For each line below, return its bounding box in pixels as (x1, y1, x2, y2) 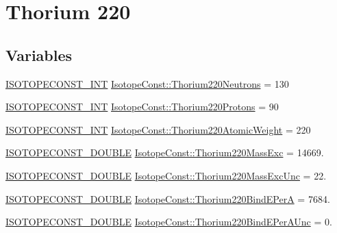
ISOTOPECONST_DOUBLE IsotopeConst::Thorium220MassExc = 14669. (5, 145, 324, 160)
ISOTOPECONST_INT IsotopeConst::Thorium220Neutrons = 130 (5, 76, 289, 90)
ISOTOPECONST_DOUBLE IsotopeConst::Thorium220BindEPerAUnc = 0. (5, 214, 332, 229)
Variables (5, 44, 73, 65)
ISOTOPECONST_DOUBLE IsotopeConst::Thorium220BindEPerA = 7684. (5, 191, 330, 206)
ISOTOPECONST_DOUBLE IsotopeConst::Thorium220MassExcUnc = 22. (5, 168, 327, 182)
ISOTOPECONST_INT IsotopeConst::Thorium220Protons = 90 (5, 99, 279, 114)
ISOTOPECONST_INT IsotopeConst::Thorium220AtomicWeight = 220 (5, 122, 311, 136)
